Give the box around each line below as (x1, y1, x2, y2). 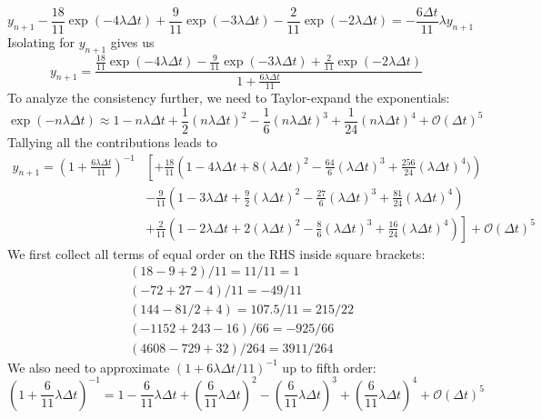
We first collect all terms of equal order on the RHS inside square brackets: (7, 244, 426, 263)
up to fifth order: (282, 357, 376, 376)
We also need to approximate (7, 357, 170, 376)
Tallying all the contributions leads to (7, 133, 217, 152)
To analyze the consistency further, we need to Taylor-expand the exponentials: (7, 88, 450, 107)
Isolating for (7, 33, 75, 52)
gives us (110, 33, 155, 52)
